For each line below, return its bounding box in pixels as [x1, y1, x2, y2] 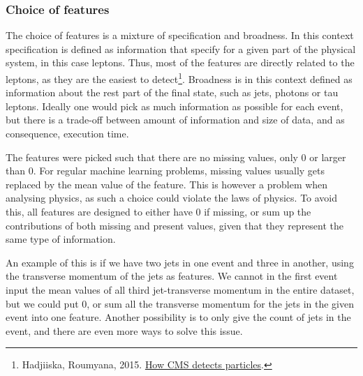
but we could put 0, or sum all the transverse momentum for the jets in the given [6, 296, 354, 310]
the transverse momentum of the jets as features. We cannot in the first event [6, 269, 338, 283]
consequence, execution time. [6, 126, 129, 141]
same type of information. [6, 232, 116, 246]
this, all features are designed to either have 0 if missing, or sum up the [6, 204, 311, 218]
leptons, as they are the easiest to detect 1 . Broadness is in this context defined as [6, 70, 353, 86]
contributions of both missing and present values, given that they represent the [6, 218, 344, 232]
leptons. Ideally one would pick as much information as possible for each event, [6, 98, 343, 113]
